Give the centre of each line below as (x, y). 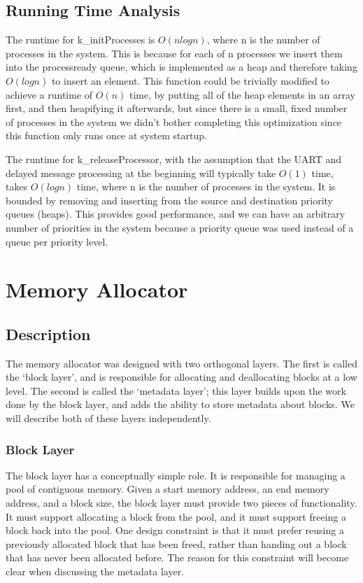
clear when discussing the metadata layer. (95, 571)
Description (48, 333)
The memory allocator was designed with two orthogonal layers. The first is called (181, 363)
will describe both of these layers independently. (108, 418)
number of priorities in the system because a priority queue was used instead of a (180, 227)
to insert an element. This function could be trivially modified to (190, 80)
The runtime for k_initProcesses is (80, 40)
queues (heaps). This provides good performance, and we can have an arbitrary (176, 214)
